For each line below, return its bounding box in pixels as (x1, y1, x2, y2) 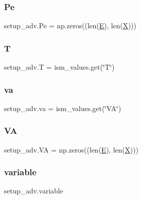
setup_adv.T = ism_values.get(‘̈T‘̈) (4, 62, 115, 72)
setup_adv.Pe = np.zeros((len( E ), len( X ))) (4, 20, 136, 31)
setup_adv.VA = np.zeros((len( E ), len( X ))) (4, 144, 138, 155)
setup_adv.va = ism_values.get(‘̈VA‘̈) (4, 103, 121, 113)
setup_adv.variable (4, 185, 63, 196)
